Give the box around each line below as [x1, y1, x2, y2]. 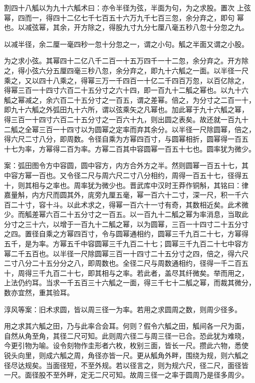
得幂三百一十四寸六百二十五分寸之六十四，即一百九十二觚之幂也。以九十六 [4, 85, 249, 95]
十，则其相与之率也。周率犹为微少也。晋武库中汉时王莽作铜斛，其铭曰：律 [4, 180, 249, 190]
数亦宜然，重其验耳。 [4, 287, 74, 298]
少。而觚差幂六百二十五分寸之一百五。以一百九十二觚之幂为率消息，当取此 [4, 209, 249, 219]
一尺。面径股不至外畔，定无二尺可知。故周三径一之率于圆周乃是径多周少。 [4, 370, 249, 380]
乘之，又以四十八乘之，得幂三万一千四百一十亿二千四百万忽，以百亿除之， [4, 75, 249, 85]
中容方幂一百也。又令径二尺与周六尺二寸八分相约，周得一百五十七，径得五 [4, 170, 249, 180]
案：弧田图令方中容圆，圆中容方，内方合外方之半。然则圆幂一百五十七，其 [4, 160, 249, 171]
